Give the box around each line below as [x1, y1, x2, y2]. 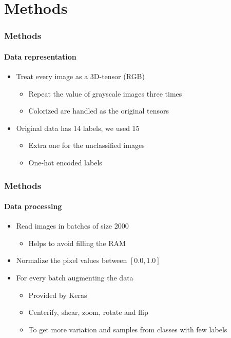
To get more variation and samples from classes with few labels [28, 324, 227, 334]
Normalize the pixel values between [16, 255, 127, 266]
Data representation [4, 51, 76, 62]
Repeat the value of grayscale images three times [28, 88, 182, 99]
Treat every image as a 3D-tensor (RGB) [16, 71, 145, 82]
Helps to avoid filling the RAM [28, 237, 126, 248]
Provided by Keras [28, 289, 87, 300]
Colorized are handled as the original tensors [28, 105, 169, 116]
